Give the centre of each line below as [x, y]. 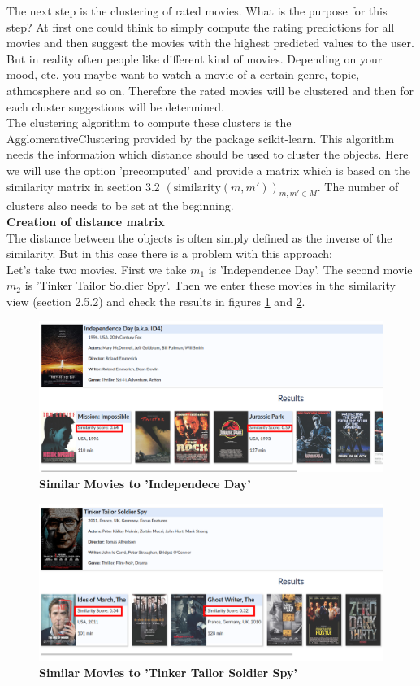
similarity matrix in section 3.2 [83, 186]
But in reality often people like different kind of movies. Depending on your [195, 58]
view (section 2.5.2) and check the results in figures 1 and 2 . [156, 301]
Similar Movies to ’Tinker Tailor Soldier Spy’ [169, 672]
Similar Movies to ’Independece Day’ [145, 483]
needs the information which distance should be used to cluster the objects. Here [208, 154]
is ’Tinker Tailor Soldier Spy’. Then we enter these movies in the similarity [210, 285]
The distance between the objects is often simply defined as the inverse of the [199, 237]
